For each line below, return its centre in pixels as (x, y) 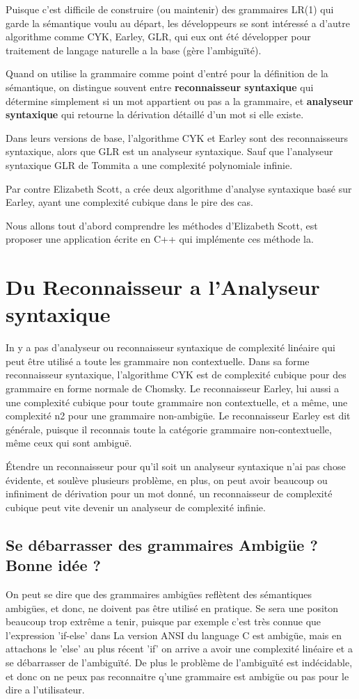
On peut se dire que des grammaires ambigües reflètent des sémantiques (159, 594)
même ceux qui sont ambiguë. (69, 443)
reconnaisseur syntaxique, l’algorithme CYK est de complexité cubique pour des (176, 375)
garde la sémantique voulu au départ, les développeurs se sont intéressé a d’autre (178, 23)
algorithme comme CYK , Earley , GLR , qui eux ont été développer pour (158, 37)
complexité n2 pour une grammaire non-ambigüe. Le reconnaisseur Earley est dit (178, 416)
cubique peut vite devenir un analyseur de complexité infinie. (136, 507)
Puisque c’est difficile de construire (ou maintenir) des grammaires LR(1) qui (170, 9)
